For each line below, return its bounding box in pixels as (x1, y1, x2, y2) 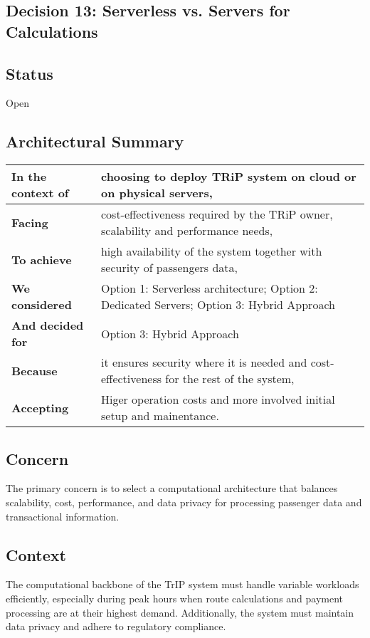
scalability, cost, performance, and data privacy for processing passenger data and (6, 494, 362, 509)
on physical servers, (100, 184, 213, 202)
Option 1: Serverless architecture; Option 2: (100, 280, 318, 297)
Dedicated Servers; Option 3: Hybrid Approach (100, 296, 335, 313)
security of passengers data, (100, 259, 238, 276)
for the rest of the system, (165, 370, 295, 387)
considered (11, 296, 72, 313)
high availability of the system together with (100, 243, 322, 260)
